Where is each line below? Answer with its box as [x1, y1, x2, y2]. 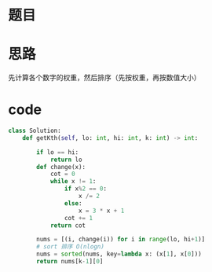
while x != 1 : [49, 178, 97, 186]
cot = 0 [49, 170, 76, 178]
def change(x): [36, 163, 86, 171]
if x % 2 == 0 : [64, 185, 108, 193]
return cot [49, 221, 86, 230]
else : [64, 199, 82, 208]
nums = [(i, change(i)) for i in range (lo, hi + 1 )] [36, 236, 206, 244]
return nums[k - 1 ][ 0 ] [36, 258, 104, 266]
